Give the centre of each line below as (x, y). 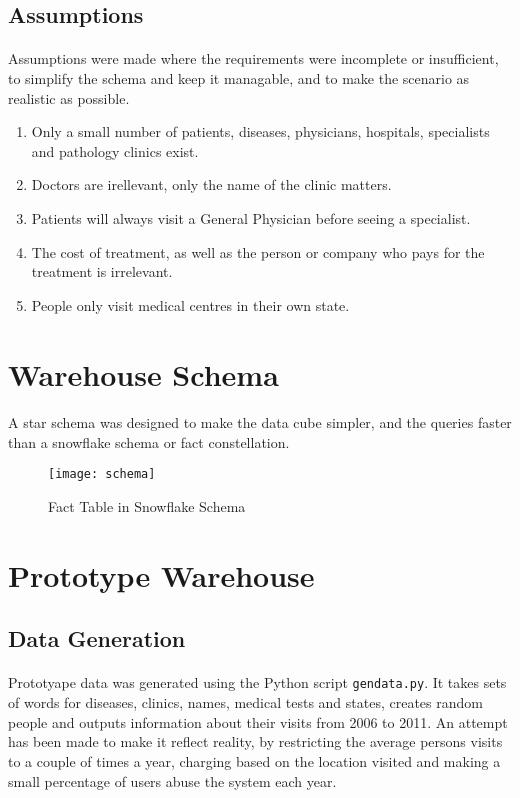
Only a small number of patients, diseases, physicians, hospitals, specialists (260, 131)
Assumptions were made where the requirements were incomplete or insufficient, (253, 58)
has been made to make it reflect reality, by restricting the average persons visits (255, 741)
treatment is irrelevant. (102, 271)
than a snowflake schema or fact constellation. (149, 441)
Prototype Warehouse (161, 574)
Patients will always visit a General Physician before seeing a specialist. (251, 217)
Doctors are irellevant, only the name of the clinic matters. (211, 184)
